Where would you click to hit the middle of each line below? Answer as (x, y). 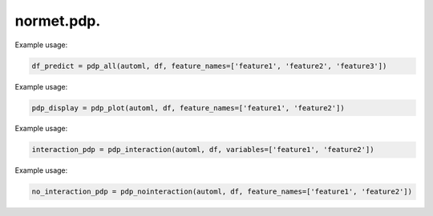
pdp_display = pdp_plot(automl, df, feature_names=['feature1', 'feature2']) (188, 108)
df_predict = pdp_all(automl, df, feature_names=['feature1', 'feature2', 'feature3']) (209, 66)
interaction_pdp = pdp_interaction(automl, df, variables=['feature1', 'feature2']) (203, 150)
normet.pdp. (58, 21)
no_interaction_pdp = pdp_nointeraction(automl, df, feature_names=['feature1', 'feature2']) (222, 192)
